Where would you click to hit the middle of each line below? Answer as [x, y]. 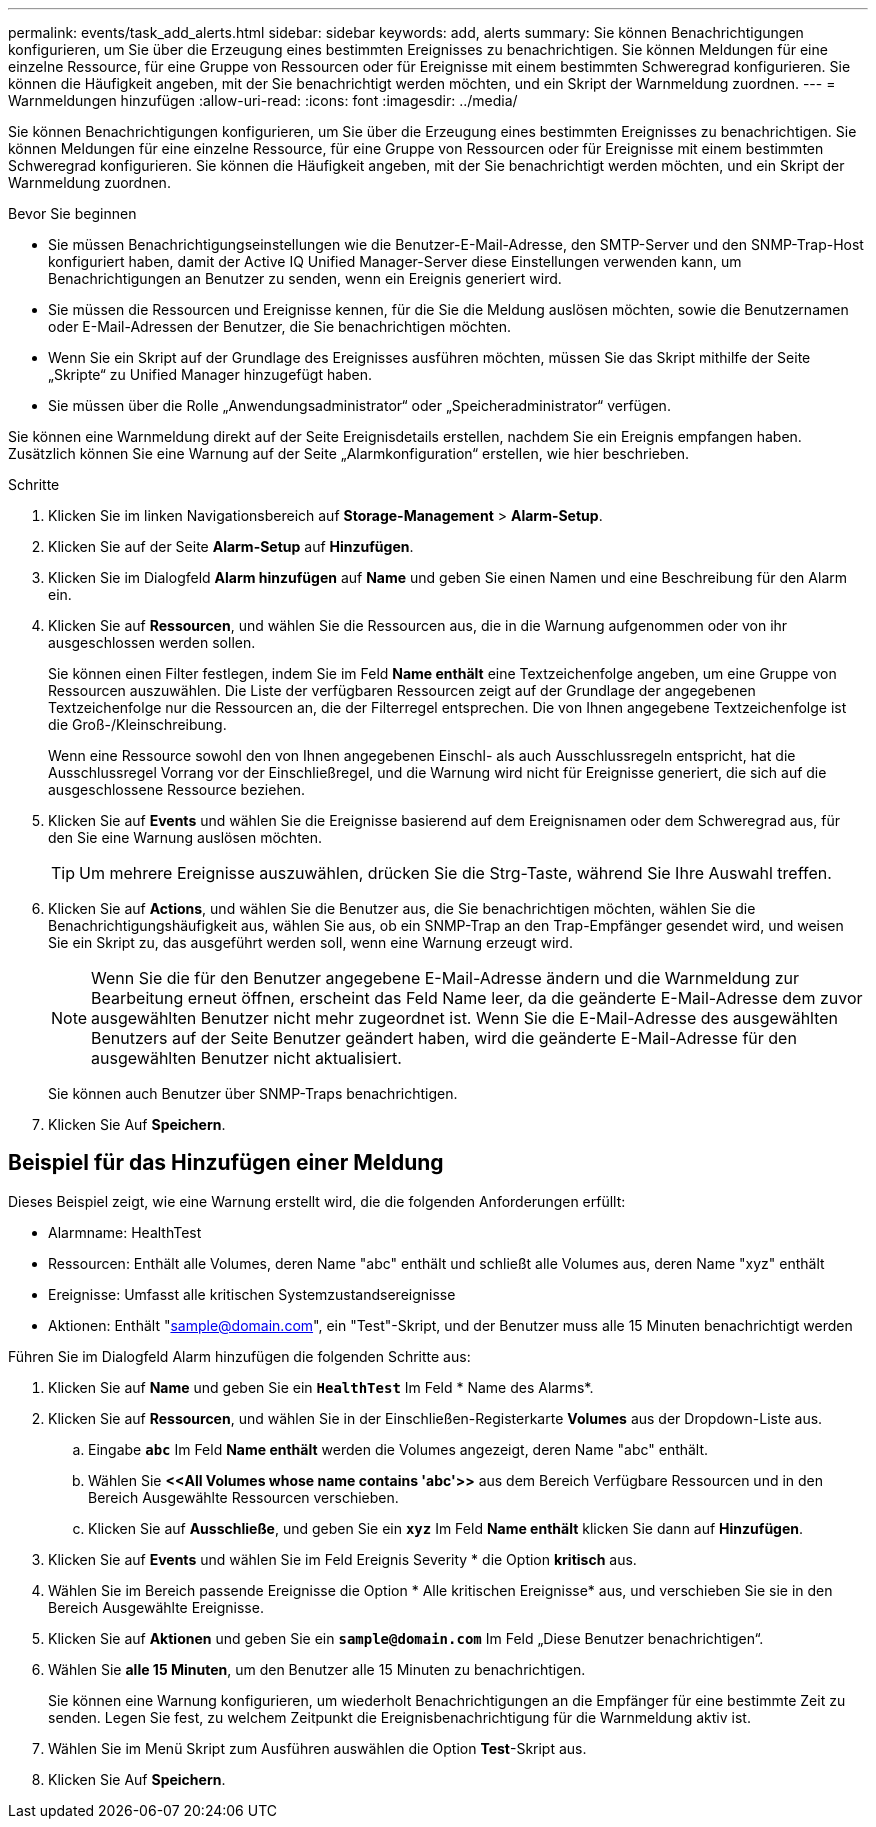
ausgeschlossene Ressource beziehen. [177, 789]
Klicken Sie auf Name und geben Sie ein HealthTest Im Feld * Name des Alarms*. [321, 1387]
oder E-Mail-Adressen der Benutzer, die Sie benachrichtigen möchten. [280, 326]
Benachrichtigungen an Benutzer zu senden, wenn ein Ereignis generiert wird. [305, 278]
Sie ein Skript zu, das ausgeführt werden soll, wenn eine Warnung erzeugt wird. [310, 942]
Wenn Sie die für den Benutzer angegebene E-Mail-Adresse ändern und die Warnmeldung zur [445, 978]
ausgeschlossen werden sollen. [152, 642]
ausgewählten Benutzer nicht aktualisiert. [246, 1058]
